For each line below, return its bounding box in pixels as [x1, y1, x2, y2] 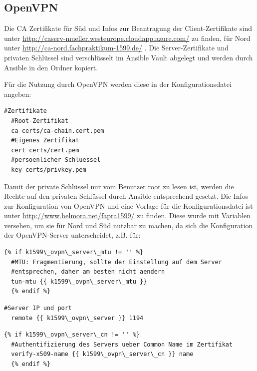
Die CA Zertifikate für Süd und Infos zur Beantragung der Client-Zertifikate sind [4, 23, 253, 33]
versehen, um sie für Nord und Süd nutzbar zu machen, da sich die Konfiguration [4, 220, 253, 230]
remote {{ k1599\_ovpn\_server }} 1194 [11, 314, 144, 322]
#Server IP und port [4, 305, 72, 312]
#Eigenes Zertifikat [11, 137, 79, 144]
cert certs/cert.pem [11, 146, 79, 154]
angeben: [4, 88, 31, 99]
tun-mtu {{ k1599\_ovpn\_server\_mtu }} [11, 278, 147, 285]
